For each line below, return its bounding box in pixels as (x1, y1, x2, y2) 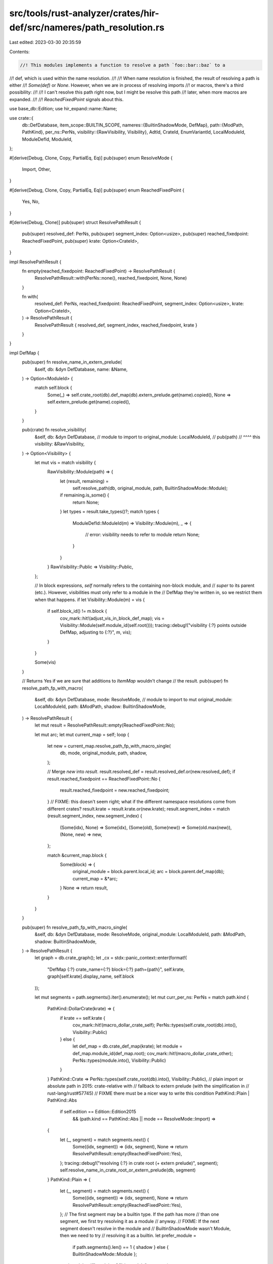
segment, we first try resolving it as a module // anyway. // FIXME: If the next (60, 1218, 219, 1225)
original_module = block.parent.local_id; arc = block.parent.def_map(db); (72, 869, 224, 875)
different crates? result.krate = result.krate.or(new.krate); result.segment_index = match (47, 805, 230, 811)
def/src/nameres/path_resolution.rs (9, 22, 164, 33)
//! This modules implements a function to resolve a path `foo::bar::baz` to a (20, 62, 225, 68)
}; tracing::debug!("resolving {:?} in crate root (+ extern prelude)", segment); (60, 1160, 218, 1166)
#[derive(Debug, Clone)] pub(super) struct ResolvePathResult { (9, 219, 141, 225)
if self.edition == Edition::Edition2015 (60, 1109, 136, 1115)
